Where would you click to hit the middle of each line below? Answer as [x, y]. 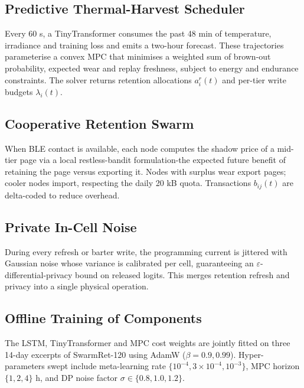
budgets [19, 91]
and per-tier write [254, 79]
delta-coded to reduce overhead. [62, 195]
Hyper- [251, 354]
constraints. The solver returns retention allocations [98, 79]
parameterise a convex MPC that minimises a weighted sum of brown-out [138, 56]
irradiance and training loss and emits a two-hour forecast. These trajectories [144, 45]
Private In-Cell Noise [71, 226]
